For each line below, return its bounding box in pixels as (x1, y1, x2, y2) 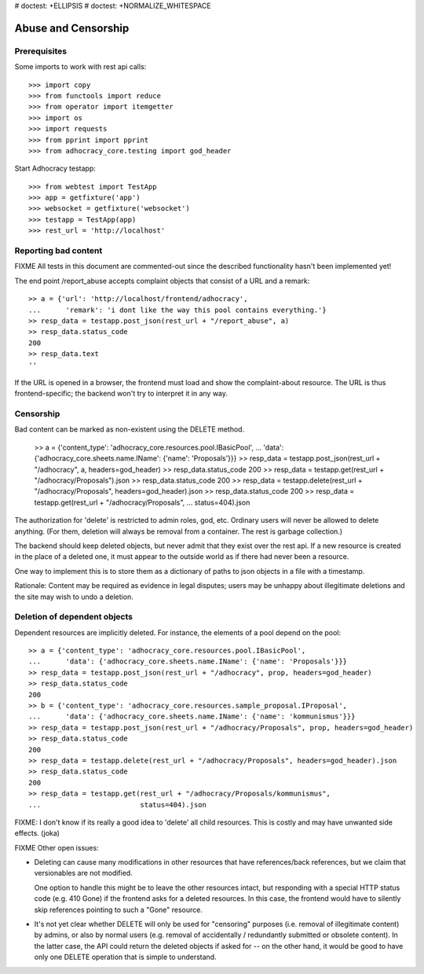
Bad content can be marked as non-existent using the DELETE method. (14, 425, 245, 434)
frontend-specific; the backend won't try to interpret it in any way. (14, 389, 228, 399)
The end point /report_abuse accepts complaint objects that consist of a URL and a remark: (14, 276, 310, 285)
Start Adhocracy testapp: (14, 164, 96, 173)
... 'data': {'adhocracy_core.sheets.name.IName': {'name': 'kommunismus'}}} (28, 712, 356, 721)
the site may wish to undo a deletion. (14, 592, 133, 601)
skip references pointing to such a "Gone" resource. (34, 905, 203, 914)
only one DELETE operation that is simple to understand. (34, 952, 217, 962)
